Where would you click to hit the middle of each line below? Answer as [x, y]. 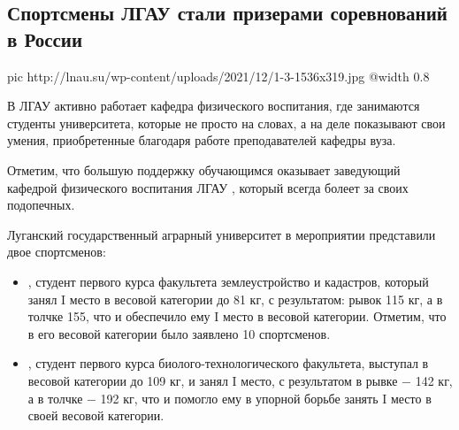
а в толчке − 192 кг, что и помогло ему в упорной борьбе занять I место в [229, 398]
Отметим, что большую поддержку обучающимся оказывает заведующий [204, 169]
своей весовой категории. [96, 415]
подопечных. [41, 205]
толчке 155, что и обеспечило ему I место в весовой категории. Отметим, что [237, 316]
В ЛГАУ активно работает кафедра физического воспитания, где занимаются [214, 106]
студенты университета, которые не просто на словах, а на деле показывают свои [226, 123]
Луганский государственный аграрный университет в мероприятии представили [222, 234]
